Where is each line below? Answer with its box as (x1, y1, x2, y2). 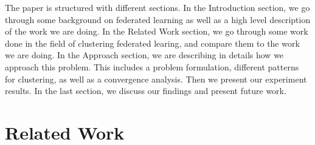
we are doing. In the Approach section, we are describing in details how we (5, 49, 284, 61)
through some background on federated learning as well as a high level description (5, 13, 311, 25)
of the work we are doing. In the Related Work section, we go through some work (5, 25, 308, 38)
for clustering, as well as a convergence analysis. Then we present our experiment (5, 72, 307, 85)
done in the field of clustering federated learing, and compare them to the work (5, 36, 300, 49)
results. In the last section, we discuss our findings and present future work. (5, 84, 286, 97)
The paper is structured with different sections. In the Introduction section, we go (5, 1, 310, 13)
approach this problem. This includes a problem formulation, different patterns (5, 60, 299, 73)
